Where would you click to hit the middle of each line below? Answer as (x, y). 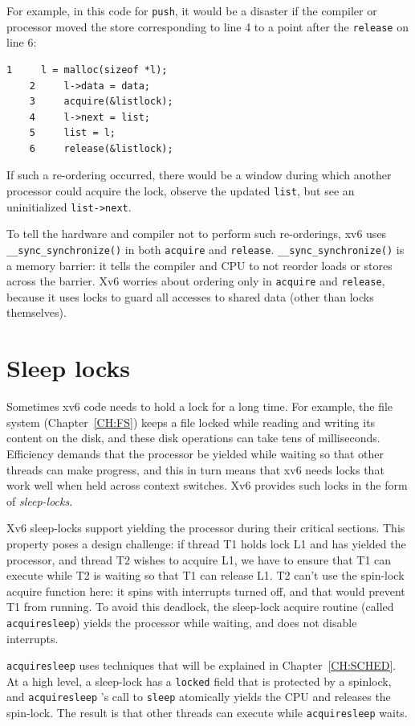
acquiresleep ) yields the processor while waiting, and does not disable (182, 622)
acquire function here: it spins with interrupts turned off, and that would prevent (206, 591)
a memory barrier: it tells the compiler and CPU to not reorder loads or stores (199, 265)
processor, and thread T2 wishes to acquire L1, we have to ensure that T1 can (199, 559)
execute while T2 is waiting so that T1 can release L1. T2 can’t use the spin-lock (205, 575)
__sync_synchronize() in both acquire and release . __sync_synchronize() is (205, 249)
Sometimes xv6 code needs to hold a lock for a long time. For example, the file (200, 406)
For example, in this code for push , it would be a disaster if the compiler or (192, 10)
